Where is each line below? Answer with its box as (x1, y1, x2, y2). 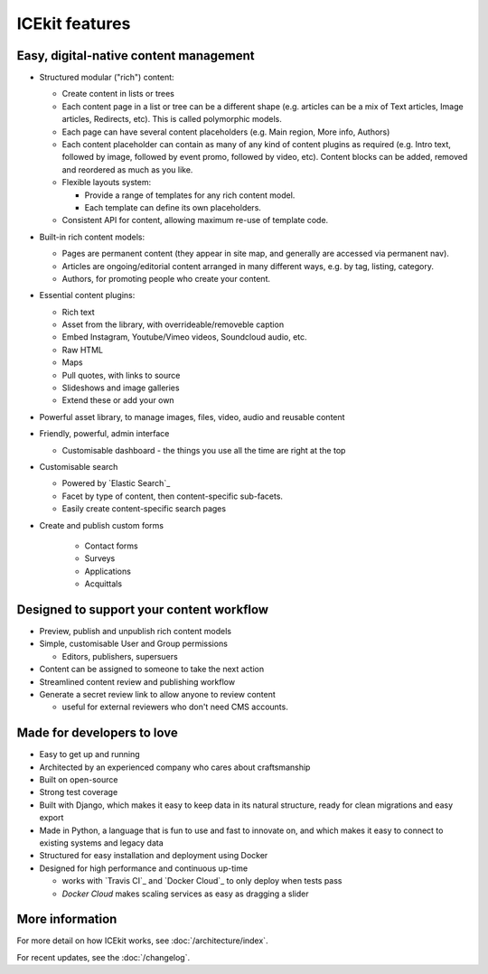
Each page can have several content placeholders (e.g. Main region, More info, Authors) (61, 126, 390, 137)
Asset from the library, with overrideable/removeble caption (61, 319, 285, 330)
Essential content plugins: (39, 290, 136, 301)
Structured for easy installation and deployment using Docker (39, 850, 268, 861)
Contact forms (84, 540, 139, 551)
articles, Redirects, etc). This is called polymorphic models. (61, 114, 282, 125)
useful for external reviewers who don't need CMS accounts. (61, 701, 288, 713)
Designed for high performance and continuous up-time (39, 863, 249, 874)
